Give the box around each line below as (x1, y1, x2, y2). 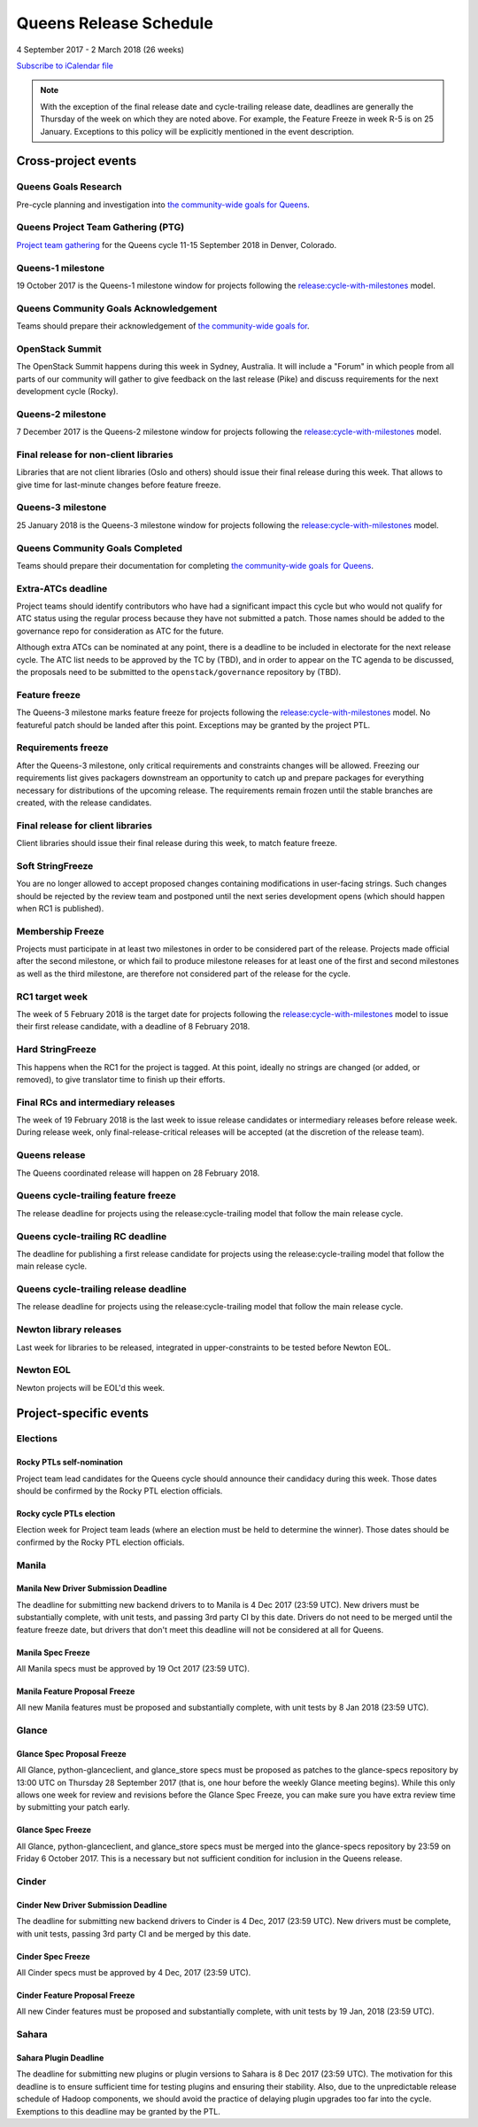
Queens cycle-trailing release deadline (16, 1283, 188, 1295)
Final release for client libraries (16, 819, 152, 832)
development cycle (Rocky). (16, 386, 119, 396)
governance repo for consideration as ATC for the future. (16, 625, 225, 636)
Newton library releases (16, 1324, 122, 1336)
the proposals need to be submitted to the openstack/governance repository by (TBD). (16, 667, 342, 678)
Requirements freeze (16, 741, 109, 754)
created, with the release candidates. (16, 797, 152, 808)
